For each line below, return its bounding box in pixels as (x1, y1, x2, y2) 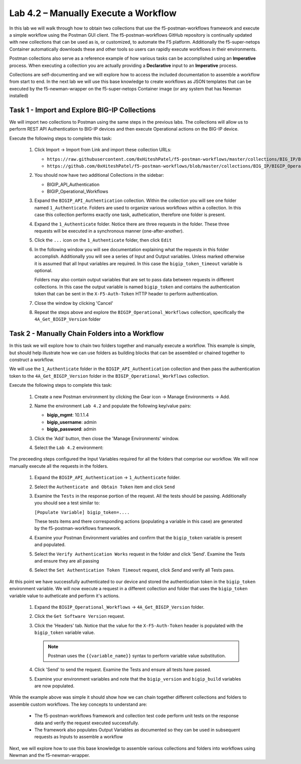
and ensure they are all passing (34, 558, 99, 564)
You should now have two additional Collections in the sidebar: (34, 172, 164, 178)
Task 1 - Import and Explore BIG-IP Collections (9, 105, 156, 114)
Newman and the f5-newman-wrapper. (9, 752, 90, 758)
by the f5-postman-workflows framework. (34, 525, 121, 531)
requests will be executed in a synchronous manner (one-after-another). (34, 228, 184, 234)
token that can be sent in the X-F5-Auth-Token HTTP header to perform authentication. (34, 291, 218, 297)
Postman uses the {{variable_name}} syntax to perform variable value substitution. (48, 652, 226, 659)
